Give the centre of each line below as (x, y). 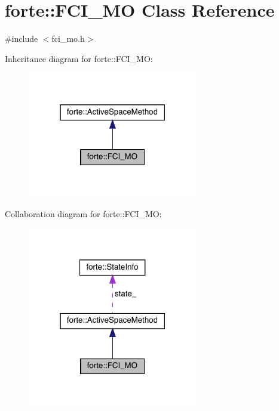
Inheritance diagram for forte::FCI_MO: (79, 58)
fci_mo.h (68, 38)
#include (22, 38)
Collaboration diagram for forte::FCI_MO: (83, 213)
